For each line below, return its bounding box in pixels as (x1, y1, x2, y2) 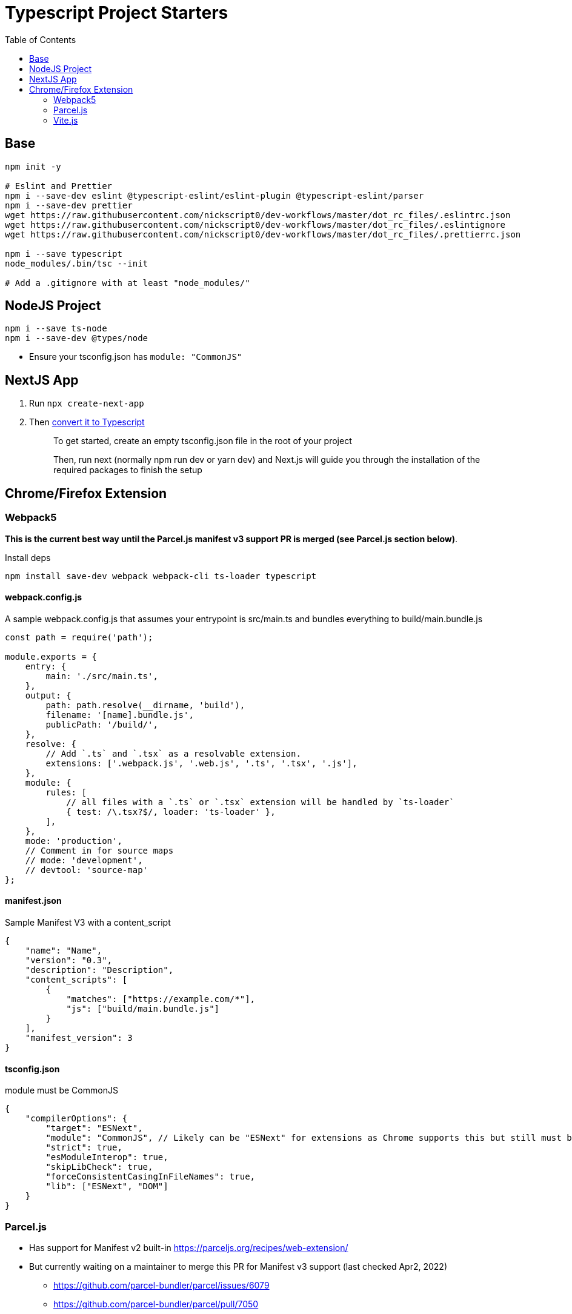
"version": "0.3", (25, 955, 113, 965)
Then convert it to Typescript (29, 417, 145, 428)
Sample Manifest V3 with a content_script (5, 917, 171, 927)
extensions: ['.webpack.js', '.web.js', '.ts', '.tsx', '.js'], (45, 758, 358, 768)
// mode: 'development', (25, 855, 143, 865)
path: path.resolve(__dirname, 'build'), (45, 700, 245, 710)
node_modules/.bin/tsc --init (5, 258, 148, 268)
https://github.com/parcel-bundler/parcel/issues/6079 (53, 1279, 270, 1290)
